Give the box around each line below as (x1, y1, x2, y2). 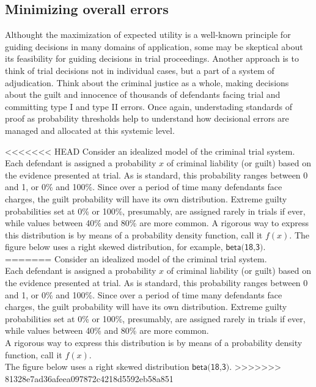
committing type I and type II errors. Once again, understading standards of (5, 100, 292, 112)
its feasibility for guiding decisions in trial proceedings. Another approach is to (5, 52, 299, 65)
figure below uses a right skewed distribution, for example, (5, 240, 223, 253)
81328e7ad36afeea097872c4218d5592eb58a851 (5, 372, 174, 385)
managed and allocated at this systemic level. (5, 123, 175, 136)
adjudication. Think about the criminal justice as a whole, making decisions (5, 76, 289, 89)
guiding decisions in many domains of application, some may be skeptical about (5, 40, 303, 53)
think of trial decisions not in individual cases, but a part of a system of (5, 64, 274, 76)
